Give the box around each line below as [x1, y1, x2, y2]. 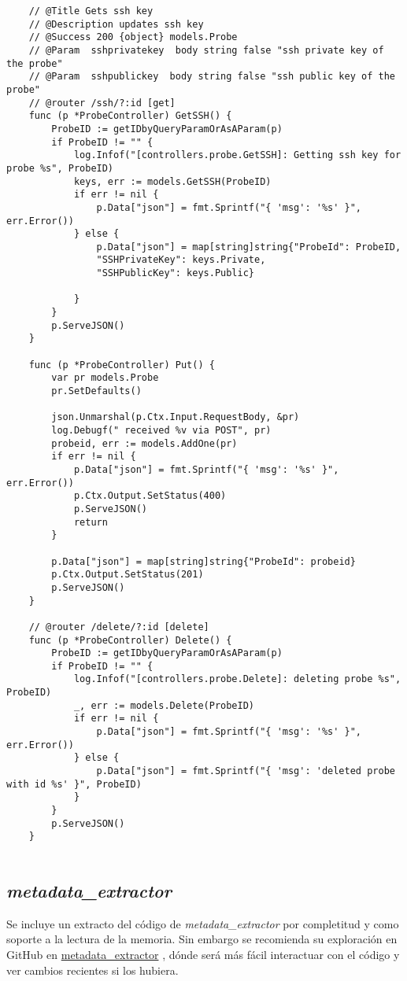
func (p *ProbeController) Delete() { [28, 634, 232, 646]
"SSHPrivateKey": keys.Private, [96, 254, 266, 266]
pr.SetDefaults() [51, 385, 142, 397]
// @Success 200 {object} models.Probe [28, 31, 238, 43]
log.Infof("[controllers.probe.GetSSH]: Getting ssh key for [73, 149, 401, 161]
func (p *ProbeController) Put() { [28, 359, 215, 371]
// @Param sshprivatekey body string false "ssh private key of [28, 44, 384, 56]
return [73, 516, 108, 528]
